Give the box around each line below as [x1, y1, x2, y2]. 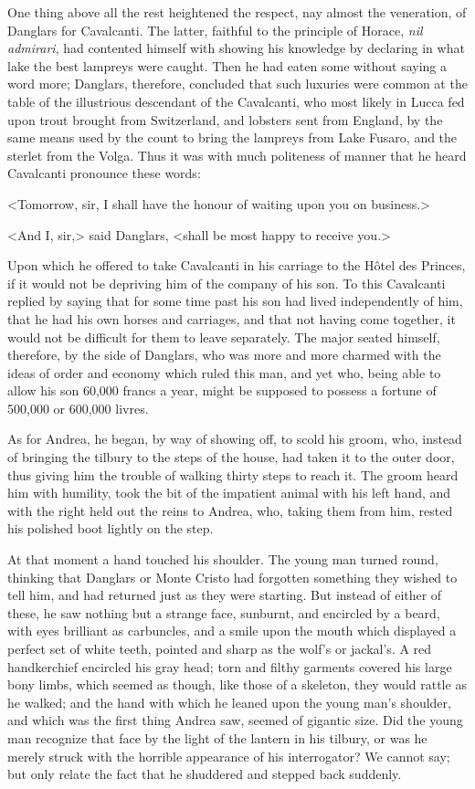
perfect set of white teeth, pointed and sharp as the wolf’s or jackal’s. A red [7, 639, 432, 657]
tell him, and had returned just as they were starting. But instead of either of [7, 585, 442, 605]
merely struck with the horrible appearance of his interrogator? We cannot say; [7, 746, 450, 765]
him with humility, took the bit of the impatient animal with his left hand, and [7, 483, 451, 502]
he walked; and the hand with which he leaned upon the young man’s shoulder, [7, 692, 451, 711]
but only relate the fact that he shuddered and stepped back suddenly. [7, 764, 402, 784]
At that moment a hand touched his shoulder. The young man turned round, [7, 550, 438, 569]
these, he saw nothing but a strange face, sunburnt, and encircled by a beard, [7, 603, 440, 622]
